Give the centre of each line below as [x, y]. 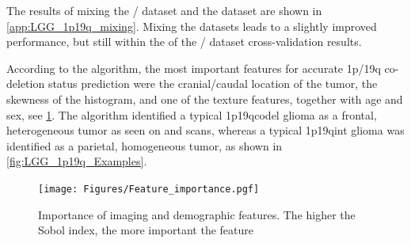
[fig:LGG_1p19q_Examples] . [77, 161]
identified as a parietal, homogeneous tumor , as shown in [145, 145]
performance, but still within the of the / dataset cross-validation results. [184, 42]
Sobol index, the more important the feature [146, 230]
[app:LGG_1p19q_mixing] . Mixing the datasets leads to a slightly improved [192, 26]
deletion [26, 84]
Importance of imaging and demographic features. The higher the [197, 214]
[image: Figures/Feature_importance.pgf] [149, 189]
